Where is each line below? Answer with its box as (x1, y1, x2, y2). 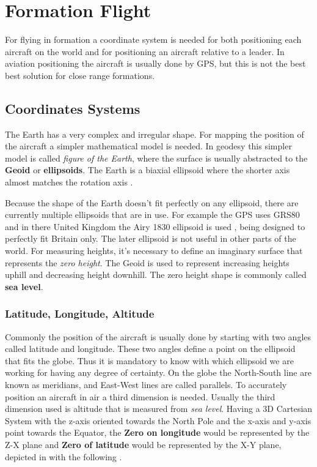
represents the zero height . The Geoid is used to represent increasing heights (5, 256, 290, 269)
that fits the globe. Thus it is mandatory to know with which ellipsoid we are (5, 354, 294, 367)
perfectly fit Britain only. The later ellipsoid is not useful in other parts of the (5, 232, 296, 245)
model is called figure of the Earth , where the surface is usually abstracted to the (5, 151, 308, 164)
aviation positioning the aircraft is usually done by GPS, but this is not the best (5, 57, 306, 70)
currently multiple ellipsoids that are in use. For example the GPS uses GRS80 (5, 208, 300, 221)
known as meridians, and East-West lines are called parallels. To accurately (5, 378, 287, 391)
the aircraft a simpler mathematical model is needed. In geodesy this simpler (5, 140, 292, 152)
